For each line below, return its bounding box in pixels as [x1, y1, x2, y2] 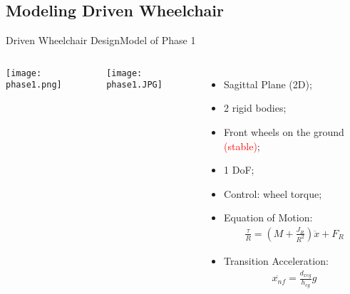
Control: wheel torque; [224, 186, 322, 201]
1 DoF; [224, 162, 254, 177]
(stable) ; [224, 138, 260, 153]
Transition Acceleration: [224, 253, 329, 268]
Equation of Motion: [224, 210, 313, 225]
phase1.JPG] [106, 80, 163, 90]
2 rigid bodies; [224, 100, 287, 115]
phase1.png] [6, 80, 62, 90]
